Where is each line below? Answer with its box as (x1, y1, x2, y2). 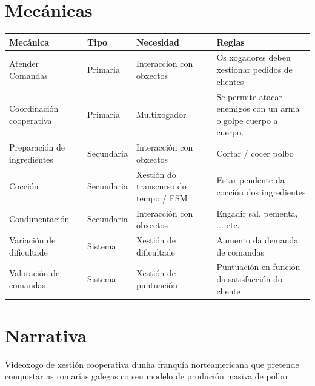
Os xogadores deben (216, 51, 291, 64)
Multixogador (136, 107, 187, 120)
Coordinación (9, 102, 59, 115)
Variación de (9, 234, 56, 246)
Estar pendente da (216, 174, 285, 186)
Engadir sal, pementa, (216, 206, 298, 219)
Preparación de (9, 141, 65, 154)
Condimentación (9, 212, 70, 225)
